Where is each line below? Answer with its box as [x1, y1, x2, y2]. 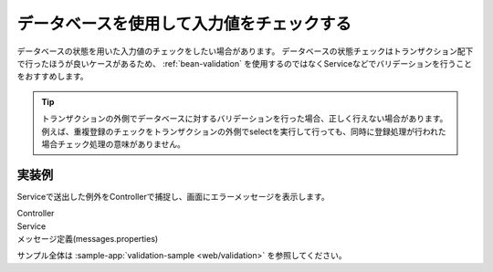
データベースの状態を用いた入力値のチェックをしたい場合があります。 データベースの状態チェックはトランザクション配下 [16, 46, 474, 57]
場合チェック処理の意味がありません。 [41, 138, 186, 150]
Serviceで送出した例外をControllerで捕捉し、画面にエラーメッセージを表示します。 [16, 191, 330, 202]
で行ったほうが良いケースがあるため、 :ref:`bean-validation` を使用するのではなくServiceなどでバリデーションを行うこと [16, 58, 473, 68]
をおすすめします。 [16, 71, 89, 82]
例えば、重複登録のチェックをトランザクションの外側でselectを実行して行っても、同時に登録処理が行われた [41, 126, 446, 137]
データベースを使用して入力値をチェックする [16, 14, 351, 34]
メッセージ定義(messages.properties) [16, 233, 159, 244]
